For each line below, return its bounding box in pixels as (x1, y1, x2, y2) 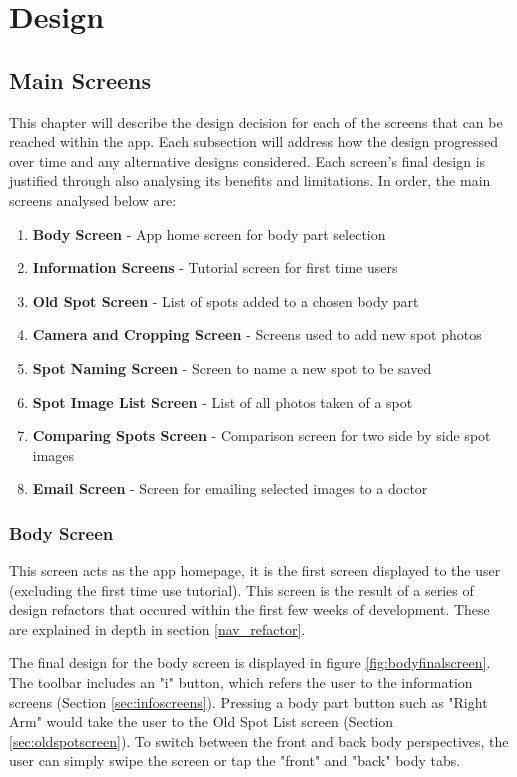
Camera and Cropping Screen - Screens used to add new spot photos (32, 324, 482, 345)
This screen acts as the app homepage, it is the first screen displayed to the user (9, 560, 501, 581)
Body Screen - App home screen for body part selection (32, 223, 386, 244)
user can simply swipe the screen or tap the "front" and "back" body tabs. (9, 750, 461, 771)
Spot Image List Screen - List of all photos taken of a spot (32, 391, 413, 412)
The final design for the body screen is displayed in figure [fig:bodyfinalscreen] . (9, 652, 491, 673)
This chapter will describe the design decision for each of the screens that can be (9, 111, 503, 132)
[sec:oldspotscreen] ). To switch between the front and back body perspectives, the (9, 730, 509, 751)
